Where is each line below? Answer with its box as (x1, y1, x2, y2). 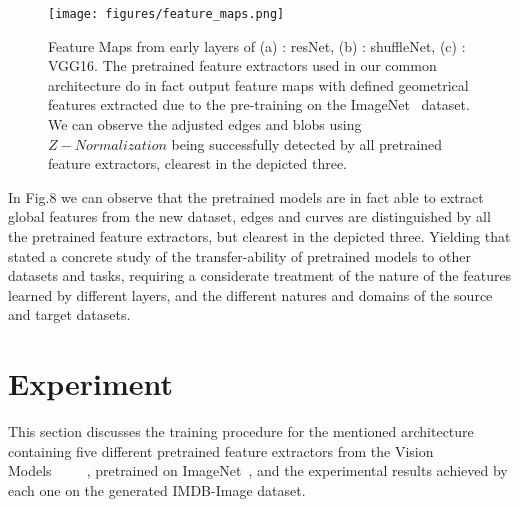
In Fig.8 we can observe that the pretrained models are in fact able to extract (8, 186, 484, 207)
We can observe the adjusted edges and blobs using (48, 114, 362, 135)
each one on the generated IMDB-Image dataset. (8, 479, 306, 500)
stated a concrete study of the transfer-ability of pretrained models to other (8, 245, 471, 266)
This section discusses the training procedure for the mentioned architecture (8, 421, 474, 442)
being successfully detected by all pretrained (171, 133, 443, 154)
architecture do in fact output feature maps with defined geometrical (48, 74, 469, 95)
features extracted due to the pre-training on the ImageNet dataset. (48, 94, 470, 115)
